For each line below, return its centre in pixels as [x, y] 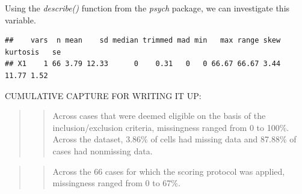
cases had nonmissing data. [103, 150]
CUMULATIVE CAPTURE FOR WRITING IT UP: [103, 95]
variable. [20, 20]
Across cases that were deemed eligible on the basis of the [159, 116]
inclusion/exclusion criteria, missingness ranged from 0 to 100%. [171, 127]
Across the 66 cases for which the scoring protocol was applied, [169, 171]
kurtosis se [33, 52]
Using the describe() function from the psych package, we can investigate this [147, 8]
